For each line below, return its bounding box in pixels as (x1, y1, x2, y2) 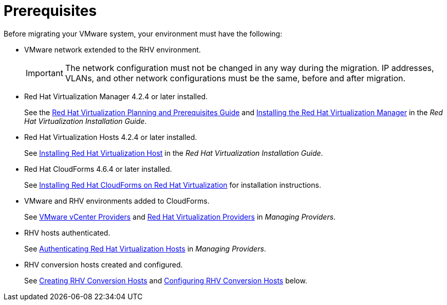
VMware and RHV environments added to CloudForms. (24, 196, 210, 205)
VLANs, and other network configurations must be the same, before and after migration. (65, 73, 406, 83)
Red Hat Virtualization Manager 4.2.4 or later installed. (24, 92, 208, 101)
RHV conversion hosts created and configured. (24, 260, 183, 269)
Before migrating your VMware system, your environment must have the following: (4, 29, 283, 38)
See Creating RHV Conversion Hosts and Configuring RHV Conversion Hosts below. (24, 276, 307, 285)
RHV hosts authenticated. (24, 228, 110, 237)
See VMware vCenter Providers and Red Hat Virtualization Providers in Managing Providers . (24, 212, 336, 221)
